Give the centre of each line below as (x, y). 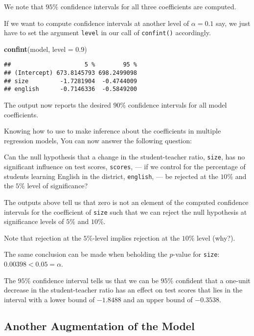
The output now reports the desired (58, 105)
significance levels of (34, 221)
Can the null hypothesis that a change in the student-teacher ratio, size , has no (125, 157)
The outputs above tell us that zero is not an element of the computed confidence (126, 202)
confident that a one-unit (213, 280)
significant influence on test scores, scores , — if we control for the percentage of (125, 167)
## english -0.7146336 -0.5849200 (71, 89)
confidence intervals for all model (177, 105)
